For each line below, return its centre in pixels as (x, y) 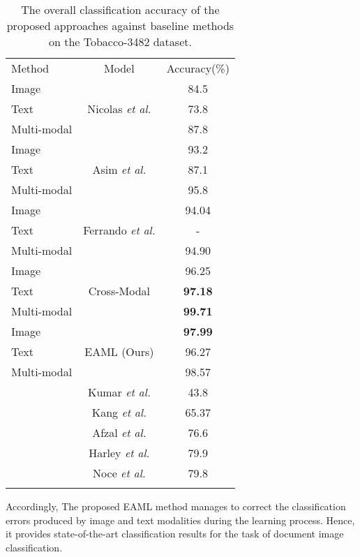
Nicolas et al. (119, 109)
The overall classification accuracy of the (120, 9)
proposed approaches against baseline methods (120, 25)
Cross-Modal (119, 291)
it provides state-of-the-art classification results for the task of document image (175, 534)
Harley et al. (119, 453)
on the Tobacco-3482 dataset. (120, 42)
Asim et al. (119, 169)
